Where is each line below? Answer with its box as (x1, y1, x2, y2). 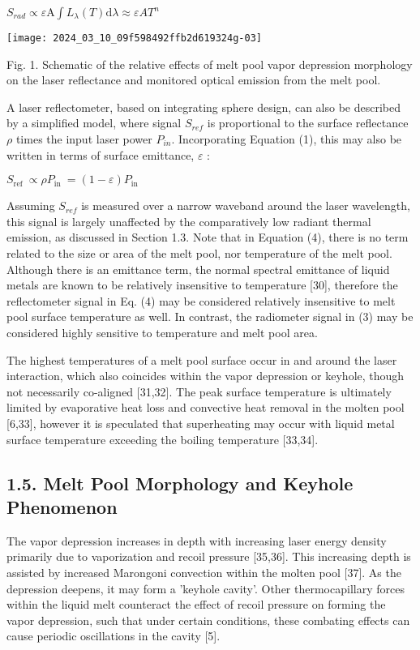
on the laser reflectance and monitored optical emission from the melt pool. (6, 71, 381, 88)
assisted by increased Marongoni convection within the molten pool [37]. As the (6, 563, 401, 580)
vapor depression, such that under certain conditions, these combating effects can (6, 611, 410, 628)
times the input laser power (15, 130, 152, 148)
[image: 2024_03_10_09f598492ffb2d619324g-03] (6, 32, 262, 44)
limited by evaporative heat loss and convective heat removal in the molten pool (6, 399, 405, 416)
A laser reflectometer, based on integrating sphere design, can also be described (6, 98, 401, 115)
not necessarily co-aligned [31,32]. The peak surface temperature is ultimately (6, 383, 392, 400)
